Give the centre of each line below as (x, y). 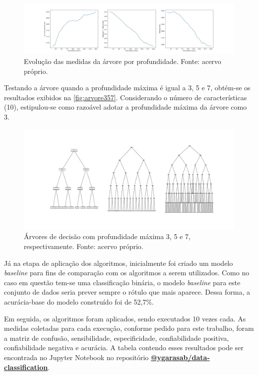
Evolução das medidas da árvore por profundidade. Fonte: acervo (123, 61)
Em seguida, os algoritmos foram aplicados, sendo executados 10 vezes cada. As (125, 318)
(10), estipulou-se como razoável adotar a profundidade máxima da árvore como (126, 107)
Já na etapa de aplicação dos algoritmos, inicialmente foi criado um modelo (119, 263)
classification (26, 367)
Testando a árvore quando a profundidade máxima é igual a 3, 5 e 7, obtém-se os (127, 88)
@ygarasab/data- (180, 357)
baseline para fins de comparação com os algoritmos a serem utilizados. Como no (127, 273)
